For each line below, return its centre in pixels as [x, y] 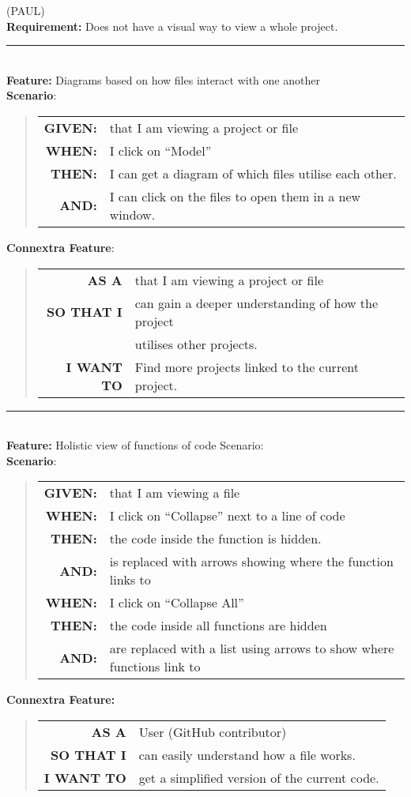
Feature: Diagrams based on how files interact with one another [163, 79]
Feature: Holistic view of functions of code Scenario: [135, 445]
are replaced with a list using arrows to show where [252, 649]
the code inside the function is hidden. [215, 539]
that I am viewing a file [175, 493]
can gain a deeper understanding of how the [256, 303]
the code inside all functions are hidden [218, 626]
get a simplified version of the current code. [259, 777]
